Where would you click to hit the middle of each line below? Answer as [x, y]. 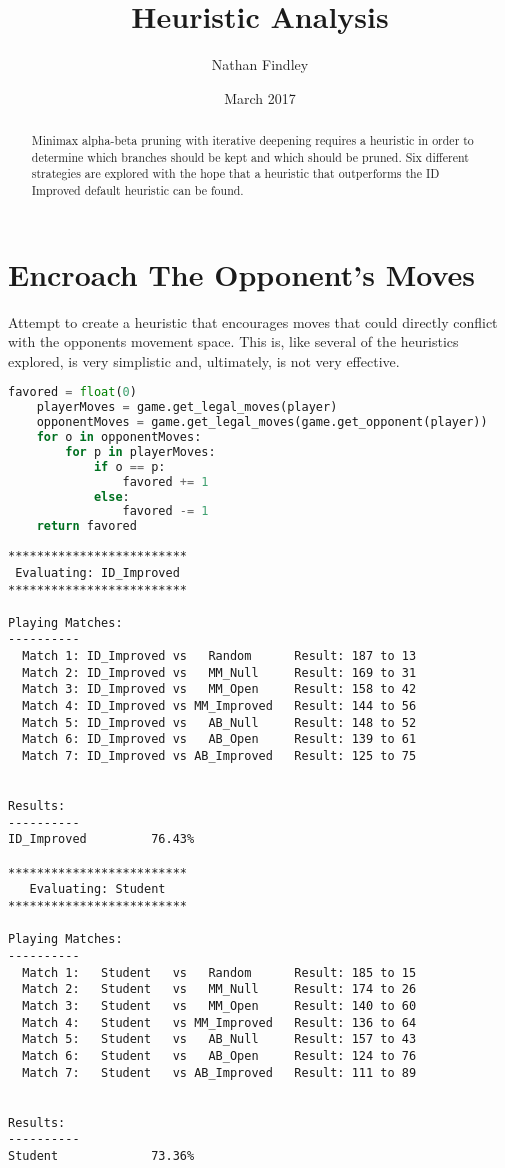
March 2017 [260, 97]
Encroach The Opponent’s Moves [242, 273]
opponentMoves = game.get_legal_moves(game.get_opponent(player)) [262, 422]
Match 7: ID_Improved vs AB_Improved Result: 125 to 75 [219, 756]
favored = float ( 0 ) [72, 392]
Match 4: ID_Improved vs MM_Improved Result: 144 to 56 [219, 706]
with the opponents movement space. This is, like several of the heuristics [233, 341]
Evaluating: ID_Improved [97, 572]
